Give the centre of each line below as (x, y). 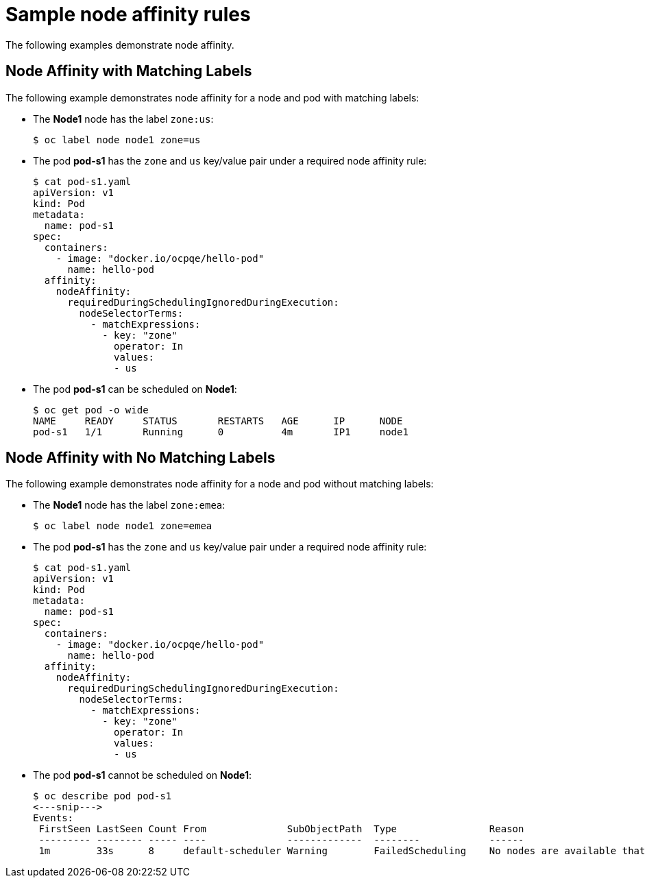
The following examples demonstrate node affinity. (120, 45)
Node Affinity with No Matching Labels (141, 458)
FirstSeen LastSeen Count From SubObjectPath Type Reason (281, 829)
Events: (53, 818)
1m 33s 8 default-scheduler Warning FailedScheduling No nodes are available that (342, 851)
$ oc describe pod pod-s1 (102, 796)
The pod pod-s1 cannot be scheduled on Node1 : (143, 775)
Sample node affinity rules (128, 14)
